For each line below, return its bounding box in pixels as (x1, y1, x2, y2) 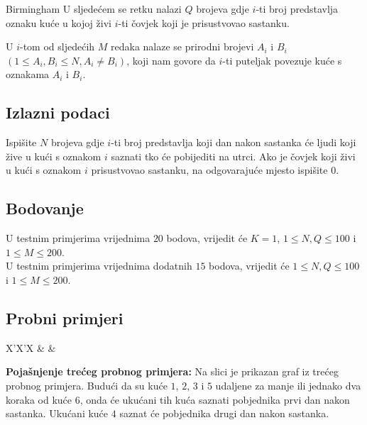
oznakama (6, 67, 50, 82)
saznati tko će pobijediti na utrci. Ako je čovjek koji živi (111, 148, 356, 163)
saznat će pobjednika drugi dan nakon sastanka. (119, 406, 329, 421)
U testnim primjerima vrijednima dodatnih (6, 258, 192, 273)
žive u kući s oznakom (6, 148, 102, 163)
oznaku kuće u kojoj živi (6, 15, 111, 30)
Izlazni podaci (6, 101, 110, 123)
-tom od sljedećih (20, 39, 95, 54)
